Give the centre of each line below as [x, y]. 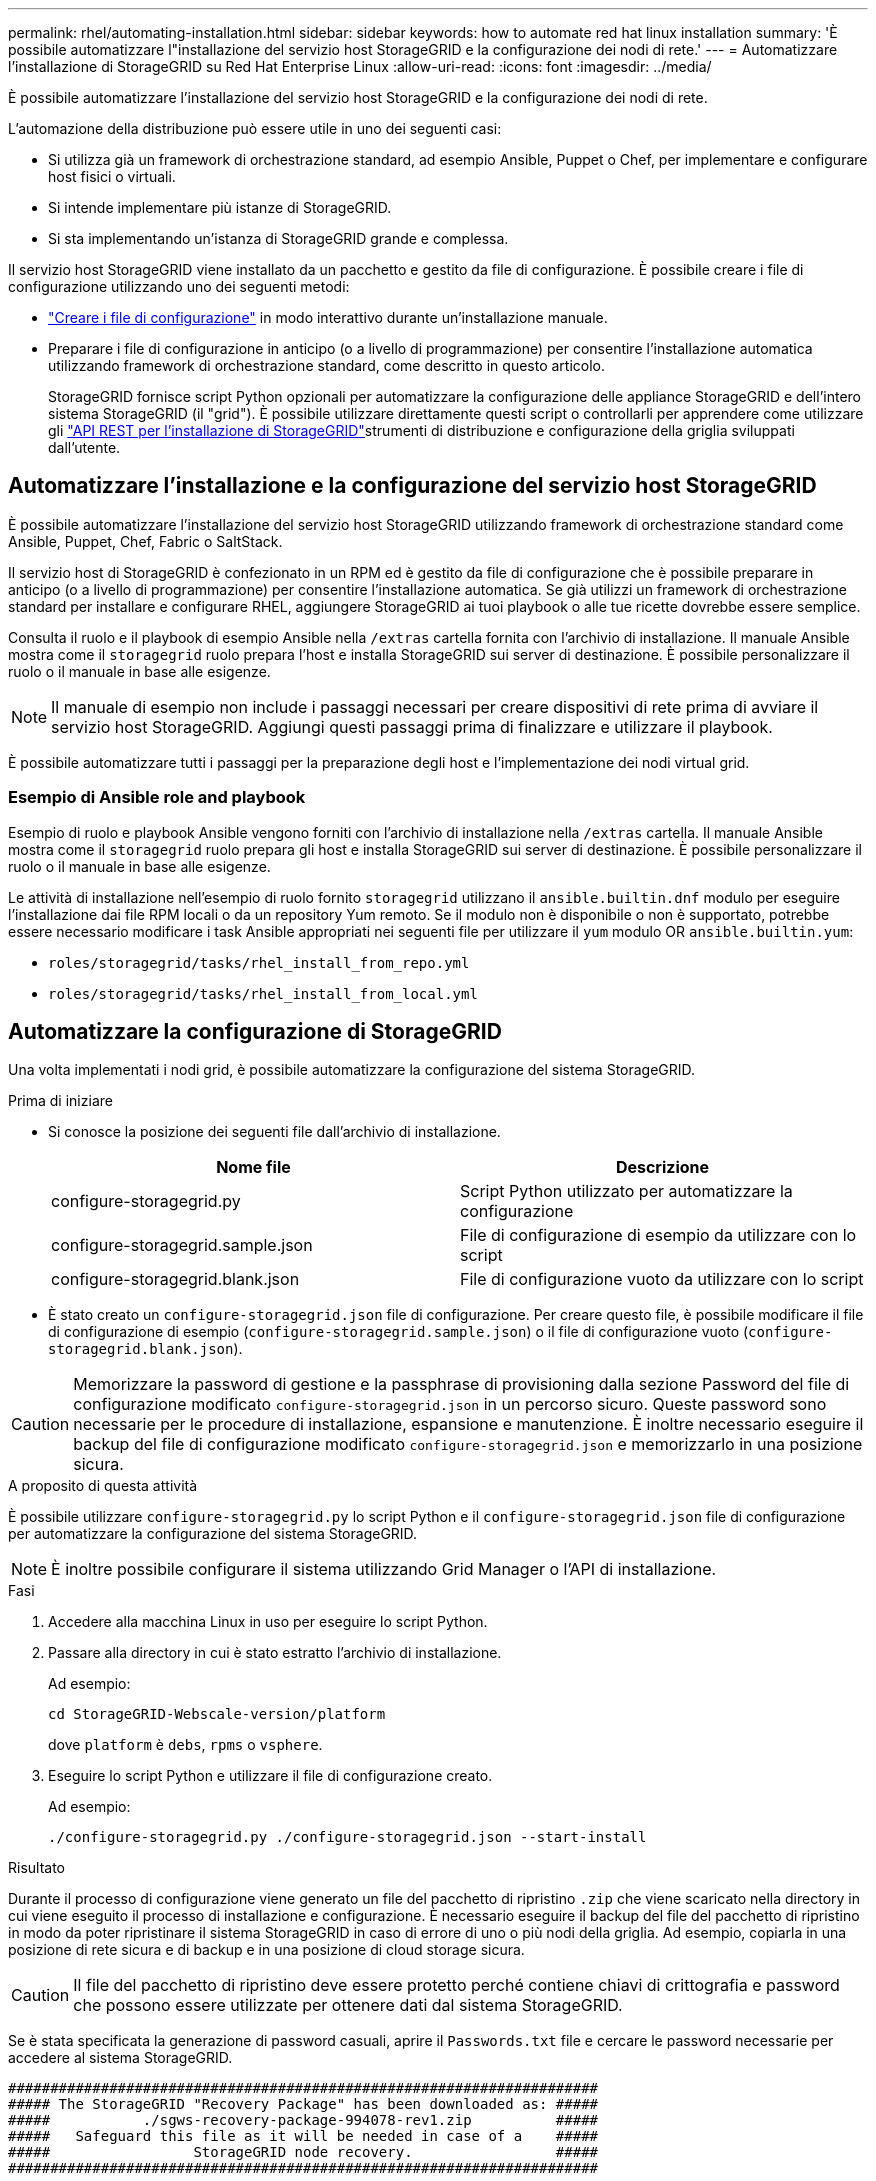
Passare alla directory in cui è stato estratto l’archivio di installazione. [275, 1653]
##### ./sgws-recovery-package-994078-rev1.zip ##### [303, 2120]
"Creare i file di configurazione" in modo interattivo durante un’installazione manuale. [328, 317]
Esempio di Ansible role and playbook [157, 797]
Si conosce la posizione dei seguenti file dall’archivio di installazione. [274, 1132]
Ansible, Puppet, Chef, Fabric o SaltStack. [145, 541]
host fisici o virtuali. [112, 176]
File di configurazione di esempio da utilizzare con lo [658, 1235]
